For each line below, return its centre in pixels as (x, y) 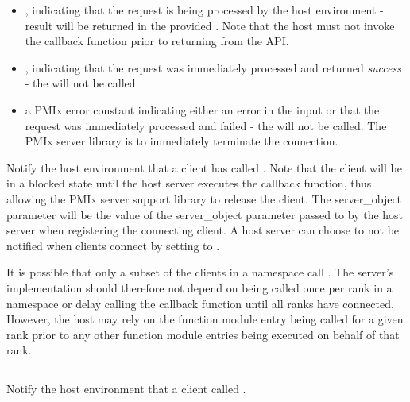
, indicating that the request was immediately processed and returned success (213, 67)
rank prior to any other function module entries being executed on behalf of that (203, 334)
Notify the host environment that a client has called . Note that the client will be (204, 167)
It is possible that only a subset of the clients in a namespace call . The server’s (200, 272)
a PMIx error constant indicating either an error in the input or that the (202, 109)
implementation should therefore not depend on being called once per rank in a (199, 287)
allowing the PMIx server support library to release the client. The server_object (204, 198)
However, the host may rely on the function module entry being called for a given (205, 319)
